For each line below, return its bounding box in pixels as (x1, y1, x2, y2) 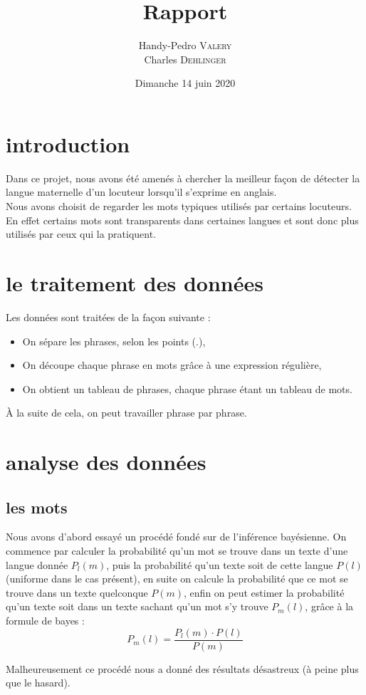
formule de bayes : (6, 613, 85, 628)
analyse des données (6, 447, 206, 476)
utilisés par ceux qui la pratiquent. (6, 226, 157, 241)
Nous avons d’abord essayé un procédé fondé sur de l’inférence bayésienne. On (6, 529, 347, 544)
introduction (6, 129, 130, 158)
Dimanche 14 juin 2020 (135, 75, 236, 90)
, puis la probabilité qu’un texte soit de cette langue (106, 557, 333, 572)
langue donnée (6, 557, 68, 572)
